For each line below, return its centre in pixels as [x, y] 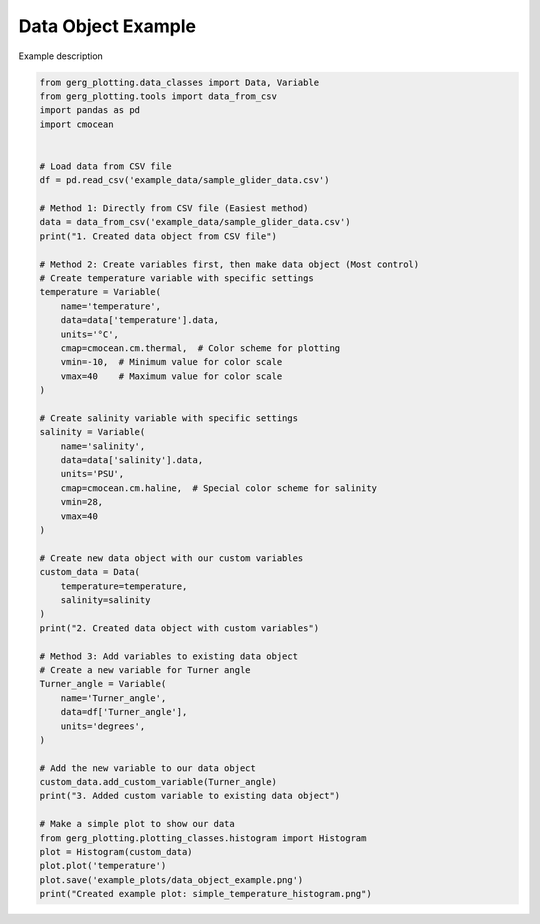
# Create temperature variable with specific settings [176, 278]
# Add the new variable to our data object [148, 768]
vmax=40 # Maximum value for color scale [171, 376]
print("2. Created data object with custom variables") [179, 628]
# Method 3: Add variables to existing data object [169, 656]
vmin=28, [82, 502]
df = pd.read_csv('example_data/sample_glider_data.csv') [184, 180]
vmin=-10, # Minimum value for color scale [171, 362]
